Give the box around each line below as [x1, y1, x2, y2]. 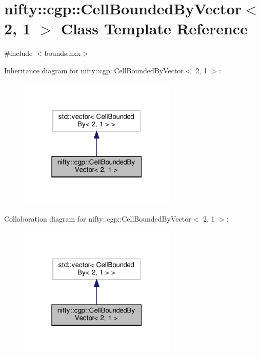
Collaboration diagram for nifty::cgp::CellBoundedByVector [4, 213, 191, 224]
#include [4, 48, 33, 58]
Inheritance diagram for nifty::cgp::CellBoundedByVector [4, 65, 184, 75]
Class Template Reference [61, 18, 248, 39]
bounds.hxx [44, 48, 81, 58]
